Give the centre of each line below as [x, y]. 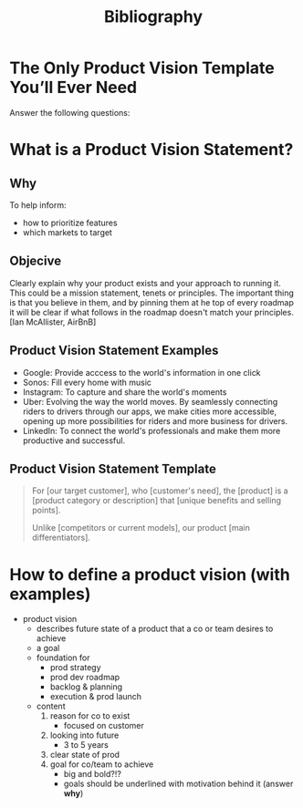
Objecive [36, 261]
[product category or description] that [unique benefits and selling [156, 501]
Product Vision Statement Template [113, 468]
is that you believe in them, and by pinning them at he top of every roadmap [152, 302]
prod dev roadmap [85, 678]
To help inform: [38, 205]
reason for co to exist [90, 716]
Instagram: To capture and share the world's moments [125, 392]
